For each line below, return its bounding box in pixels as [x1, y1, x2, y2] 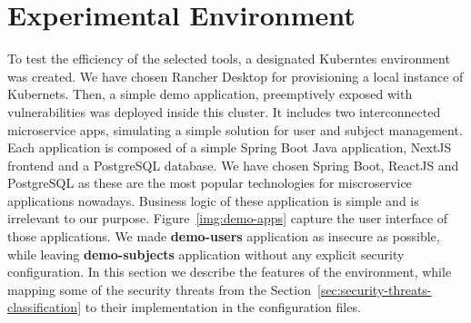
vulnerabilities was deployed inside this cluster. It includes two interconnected [7, 102, 441, 121]
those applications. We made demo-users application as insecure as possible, [7, 227, 440, 246]
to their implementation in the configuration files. [85, 298, 361, 317]
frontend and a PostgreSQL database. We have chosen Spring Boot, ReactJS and [7, 155, 459, 174]
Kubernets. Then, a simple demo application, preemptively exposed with [7, 84, 413, 103]
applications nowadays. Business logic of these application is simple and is [7, 191, 419, 210]
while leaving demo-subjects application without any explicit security [7, 244, 405, 263]
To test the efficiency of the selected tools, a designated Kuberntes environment [7, 49, 450, 68]
